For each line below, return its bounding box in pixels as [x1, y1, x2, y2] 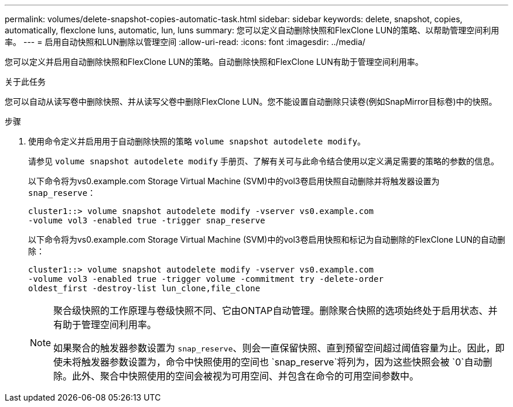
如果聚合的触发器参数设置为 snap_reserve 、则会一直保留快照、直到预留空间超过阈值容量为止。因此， [53, 342, 495, 354]
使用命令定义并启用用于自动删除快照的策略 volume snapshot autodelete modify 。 [28, 136, 366, 146]
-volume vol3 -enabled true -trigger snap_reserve [28, 216, 265, 225]
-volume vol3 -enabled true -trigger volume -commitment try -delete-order [28, 274, 384, 284]
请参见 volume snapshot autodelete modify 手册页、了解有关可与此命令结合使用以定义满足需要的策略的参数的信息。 [28, 156, 500, 166]
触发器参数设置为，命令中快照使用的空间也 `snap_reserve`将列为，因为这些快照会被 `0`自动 [81, 356, 483, 368]
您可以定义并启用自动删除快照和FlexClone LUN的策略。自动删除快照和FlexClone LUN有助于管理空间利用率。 [5, 57, 423, 67]
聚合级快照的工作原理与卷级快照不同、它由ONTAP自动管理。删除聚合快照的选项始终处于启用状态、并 [53, 305, 498, 316]
